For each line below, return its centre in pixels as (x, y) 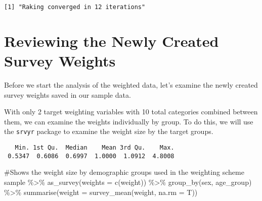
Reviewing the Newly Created (112, 41)
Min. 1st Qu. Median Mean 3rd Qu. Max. (95, 148)
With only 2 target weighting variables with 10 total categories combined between (131, 112)
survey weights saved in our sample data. (68, 94)
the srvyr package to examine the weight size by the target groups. (109, 131)
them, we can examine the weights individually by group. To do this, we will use (129, 121)
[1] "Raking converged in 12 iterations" (75, 7)
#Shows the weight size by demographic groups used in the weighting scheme (124, 172)
